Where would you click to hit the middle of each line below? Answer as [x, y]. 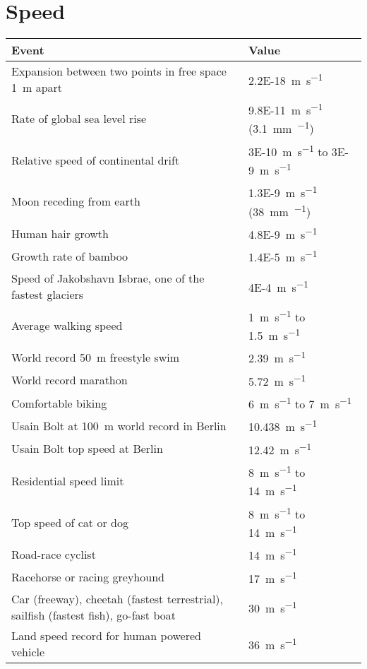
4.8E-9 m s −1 [283, 233]
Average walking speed [67, 325]
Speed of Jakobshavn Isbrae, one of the [108, 278]
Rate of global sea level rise [79, 118]
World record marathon [70, 380]
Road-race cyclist [54, 555]
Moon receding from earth [76, 201]
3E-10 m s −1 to [288, 150]
